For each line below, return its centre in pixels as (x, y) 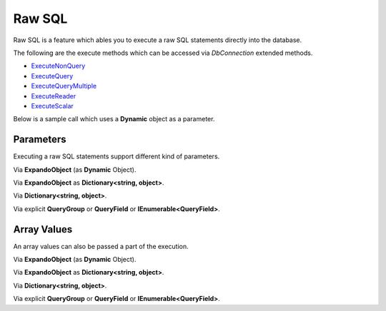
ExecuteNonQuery (58, 66)
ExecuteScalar (53, 106)
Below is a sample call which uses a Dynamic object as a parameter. (114, 119)
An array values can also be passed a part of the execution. (101, 246)
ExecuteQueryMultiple (64, 86)
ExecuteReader (54, 96)
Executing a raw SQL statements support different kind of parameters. (117, 156)
